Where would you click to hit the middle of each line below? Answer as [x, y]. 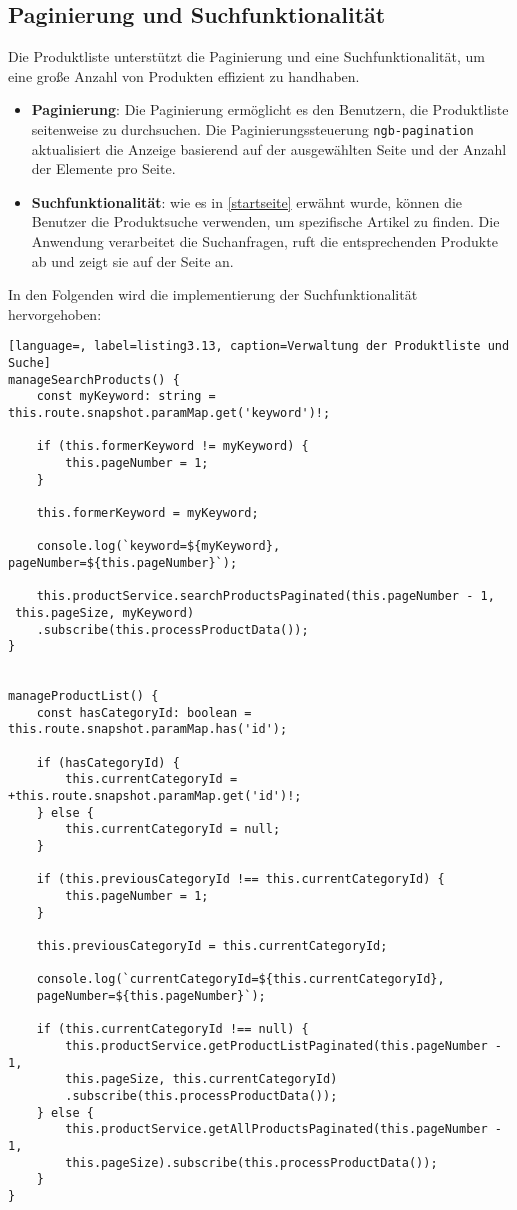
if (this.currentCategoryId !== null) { [172, 1029]
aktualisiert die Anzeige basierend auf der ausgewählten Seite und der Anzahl [269, 148]
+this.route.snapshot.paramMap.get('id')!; [155, 796]
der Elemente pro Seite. [103, 168]
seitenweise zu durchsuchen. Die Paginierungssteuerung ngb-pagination [252, 128]
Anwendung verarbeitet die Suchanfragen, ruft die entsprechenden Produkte [264, 241]
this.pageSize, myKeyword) [105, 612]
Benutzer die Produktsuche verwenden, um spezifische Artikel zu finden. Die [265, 221]
